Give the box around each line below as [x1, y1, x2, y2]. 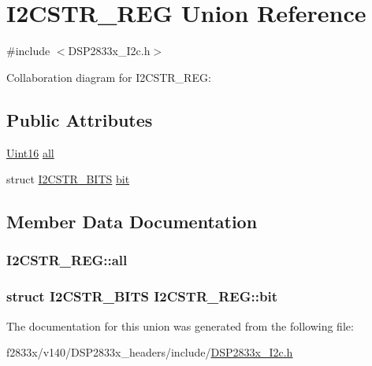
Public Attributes [6, 107, 153, 131]
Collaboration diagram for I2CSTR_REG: [6, 68, 211, 85]
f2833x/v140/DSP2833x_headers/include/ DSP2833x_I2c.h [6, 344, 293, 360]
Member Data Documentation [6, 209, 258, 234]
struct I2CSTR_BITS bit [6, 171, 130, 187]
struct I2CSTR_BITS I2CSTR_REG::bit [6, 287, 277, 306]
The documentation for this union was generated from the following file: [6, 317, 354, 334]
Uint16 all [6, 144, 54, 161]
